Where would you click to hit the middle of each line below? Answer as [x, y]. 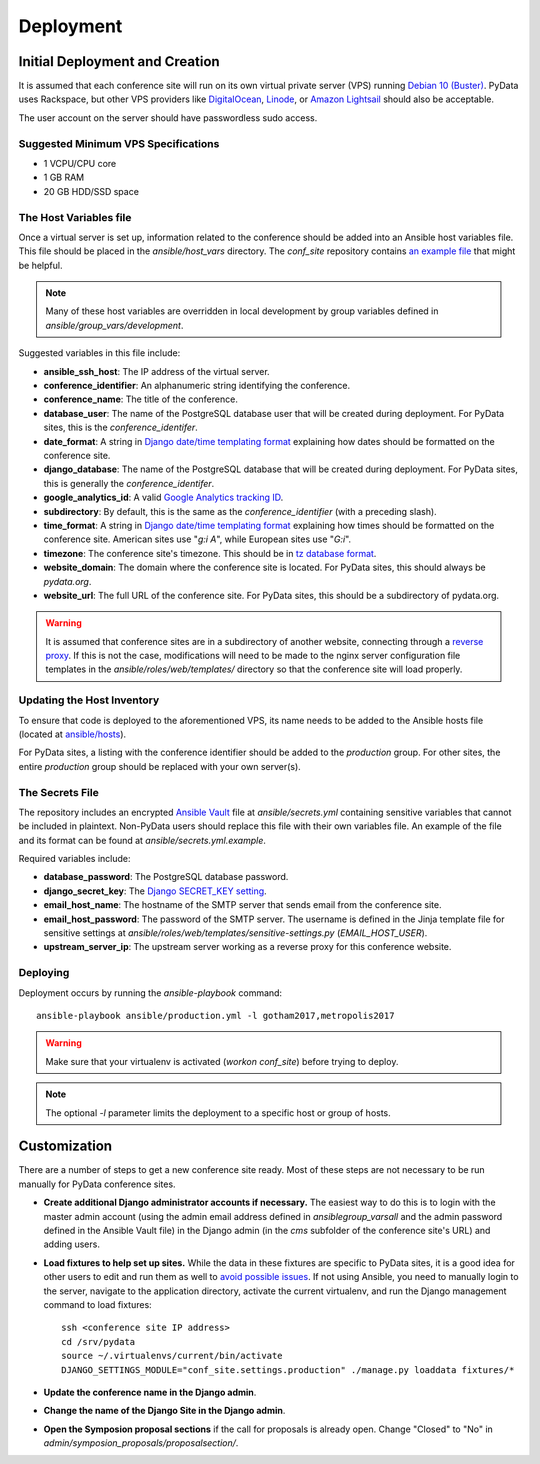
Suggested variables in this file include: [99, 353]
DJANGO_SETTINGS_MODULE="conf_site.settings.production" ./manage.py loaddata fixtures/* [288, 1369]
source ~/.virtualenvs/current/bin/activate [172, 1356]
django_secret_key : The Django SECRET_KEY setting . [155, 891]
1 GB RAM [64, 177]
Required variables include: [74, 859]
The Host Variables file [75, 217]
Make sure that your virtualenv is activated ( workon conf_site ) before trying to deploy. [222, 1061]
